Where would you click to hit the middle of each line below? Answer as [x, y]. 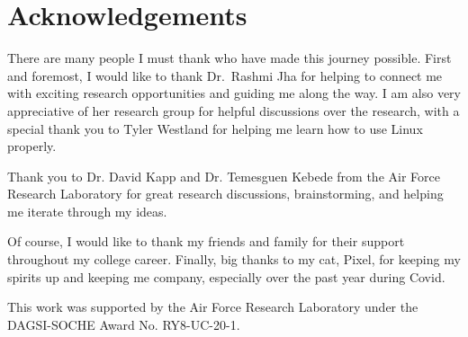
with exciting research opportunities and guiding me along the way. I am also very [234, 93]
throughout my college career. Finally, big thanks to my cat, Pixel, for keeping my [234, 259]
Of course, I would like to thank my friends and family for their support [206, 241]
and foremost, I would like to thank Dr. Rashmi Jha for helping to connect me [225, 75]
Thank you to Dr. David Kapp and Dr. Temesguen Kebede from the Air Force [224, 176]
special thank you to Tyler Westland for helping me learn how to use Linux [215, 128]
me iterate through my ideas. [87, 211]
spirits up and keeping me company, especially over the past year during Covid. [226, 276]
